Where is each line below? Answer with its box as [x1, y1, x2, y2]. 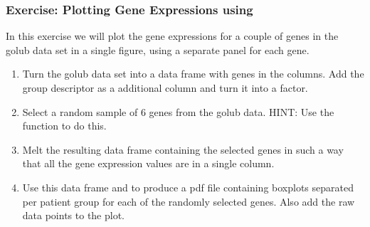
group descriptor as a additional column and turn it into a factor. [22, 80, 308, 95]
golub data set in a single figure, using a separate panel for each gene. [6, 42, 310, 57]
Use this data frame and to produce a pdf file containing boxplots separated [22, 179, 354, 194]
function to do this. [22, 118, 107, 133]
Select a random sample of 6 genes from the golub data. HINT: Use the [22, 104, 334, 119]
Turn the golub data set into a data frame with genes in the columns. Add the [22, 66, 364, 81]
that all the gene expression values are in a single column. [22, 156, 275, 171]
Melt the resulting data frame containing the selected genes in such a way [22, 142, 344, 157]
